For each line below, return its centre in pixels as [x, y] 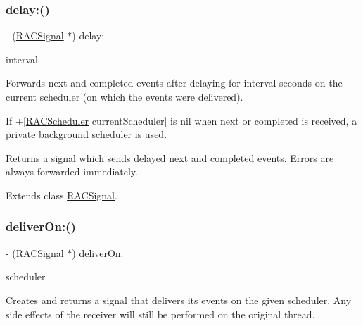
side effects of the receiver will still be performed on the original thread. [160, 314]
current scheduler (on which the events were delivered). [125, 96]
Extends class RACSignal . [62, 195]
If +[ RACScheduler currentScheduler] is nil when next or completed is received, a [181, 120]
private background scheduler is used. [87, 134]
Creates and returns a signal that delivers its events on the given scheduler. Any [179, 300]
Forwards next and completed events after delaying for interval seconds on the [174, 83]
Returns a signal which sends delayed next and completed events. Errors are [170, 157]
